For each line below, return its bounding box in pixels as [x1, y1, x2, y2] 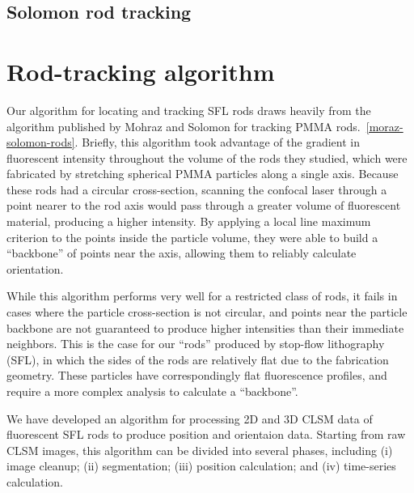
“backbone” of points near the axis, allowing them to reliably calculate [6, 244, 357, 261]
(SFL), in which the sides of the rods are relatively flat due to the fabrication [6, 351, 389, 368]
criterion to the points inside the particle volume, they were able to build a [6, 228, 378, 245]
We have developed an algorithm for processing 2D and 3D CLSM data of [6, 410, 373, 427]
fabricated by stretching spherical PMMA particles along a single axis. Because [6, 165, 399, 182]
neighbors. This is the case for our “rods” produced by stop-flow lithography [6, 335, 385, 352]
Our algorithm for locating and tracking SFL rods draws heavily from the [6, 101, 371, 118]
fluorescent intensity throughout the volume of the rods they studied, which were [6, 149, 408, 166]
